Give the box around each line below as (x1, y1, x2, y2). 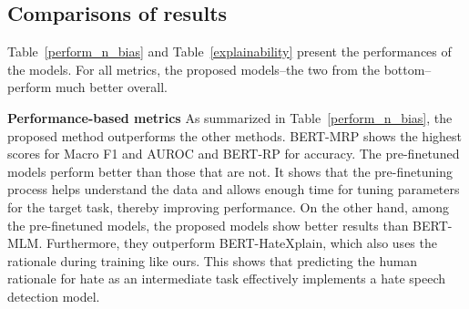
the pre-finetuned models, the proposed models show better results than (7, 215, 409, 234)
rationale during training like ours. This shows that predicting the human (7, 251, 418, 270)
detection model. (7, 286, 100, 305)
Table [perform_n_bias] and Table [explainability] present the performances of (7, 42, 452, 61)
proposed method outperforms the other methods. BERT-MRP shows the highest (7, 126, 462, 145)
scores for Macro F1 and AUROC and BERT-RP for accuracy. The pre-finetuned (7, 144, 460, 163)
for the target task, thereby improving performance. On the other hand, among (7, 197, 449, 216)
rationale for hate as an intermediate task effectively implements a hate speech (7, 269, 446, 288)
